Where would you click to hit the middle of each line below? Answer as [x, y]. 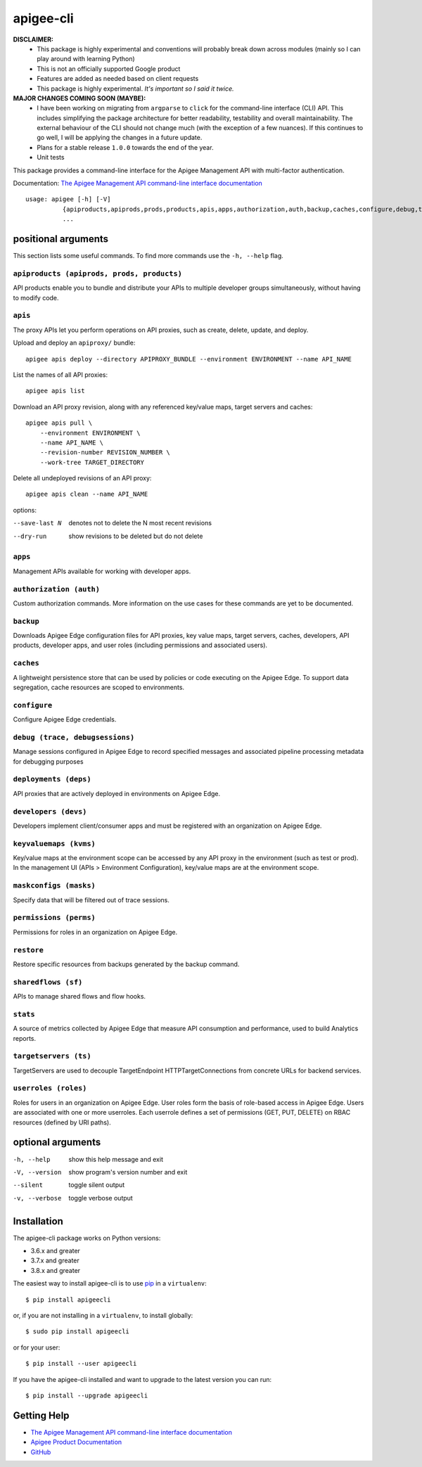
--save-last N [37, 523]
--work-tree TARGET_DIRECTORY [92, 462]
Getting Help [41, 1415]
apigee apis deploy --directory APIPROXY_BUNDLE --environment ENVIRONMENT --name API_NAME [188, 359]
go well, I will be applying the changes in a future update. [120, 138]
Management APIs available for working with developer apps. [102, 571]
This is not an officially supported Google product [109, 69]
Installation [38, 1221]
